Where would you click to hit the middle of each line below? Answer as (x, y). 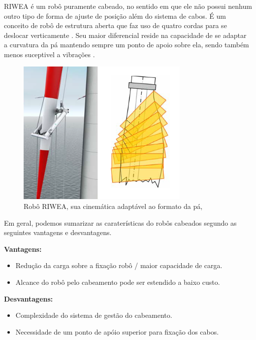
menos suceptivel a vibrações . (49, 54)
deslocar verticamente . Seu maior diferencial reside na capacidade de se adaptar (125, 35)
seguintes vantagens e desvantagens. (58, 232)
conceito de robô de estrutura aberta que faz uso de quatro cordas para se (115, 25)
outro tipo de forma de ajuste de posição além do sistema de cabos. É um (115, 16)
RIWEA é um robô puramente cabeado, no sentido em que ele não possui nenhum (128, 6)
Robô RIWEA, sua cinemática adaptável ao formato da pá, (113, 206)
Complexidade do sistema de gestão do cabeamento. (94, 315)
